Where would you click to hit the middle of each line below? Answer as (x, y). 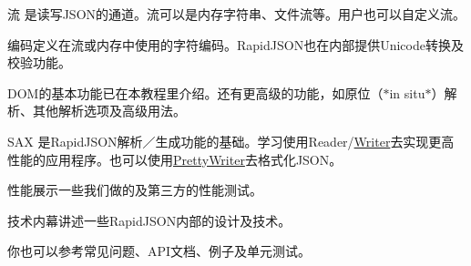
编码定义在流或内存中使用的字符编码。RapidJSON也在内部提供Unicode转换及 (235, 44)
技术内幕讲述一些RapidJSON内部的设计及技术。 (149, 220)
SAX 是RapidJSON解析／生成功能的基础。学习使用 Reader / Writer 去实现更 (225, 141)
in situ (407, 92)
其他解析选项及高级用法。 (109, 111)
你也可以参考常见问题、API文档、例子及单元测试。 (159, 251)
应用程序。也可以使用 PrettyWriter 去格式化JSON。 (194, 159)
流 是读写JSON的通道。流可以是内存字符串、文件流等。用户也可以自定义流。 (237, 14)
